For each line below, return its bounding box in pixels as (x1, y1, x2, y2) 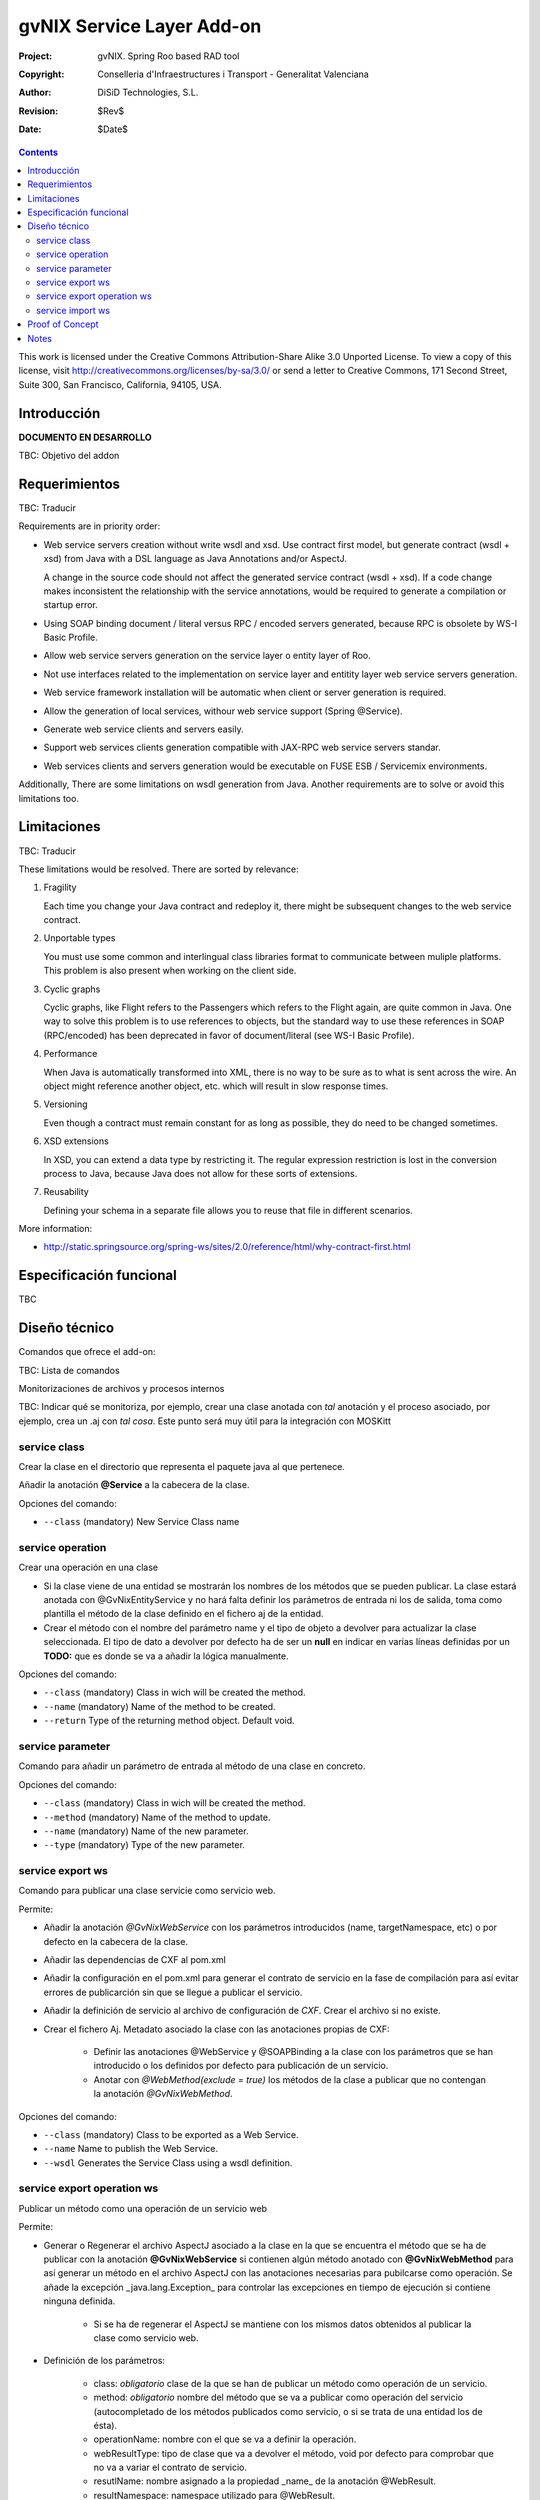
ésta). (93, 2419, 118, 2431)
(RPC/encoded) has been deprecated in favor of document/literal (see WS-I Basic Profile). (43, 1029, 415, 1041)
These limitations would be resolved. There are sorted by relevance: (18, 863, 299, 875)
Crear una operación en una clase (18, 1561, 159, 1574)
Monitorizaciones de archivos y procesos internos (18, 1383, 225, 1395)
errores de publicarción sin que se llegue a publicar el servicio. (43, 1986, 303, 1998)
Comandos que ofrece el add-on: (18, 1346, 156, 1358)
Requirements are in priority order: (18, 520, 161, 532)
